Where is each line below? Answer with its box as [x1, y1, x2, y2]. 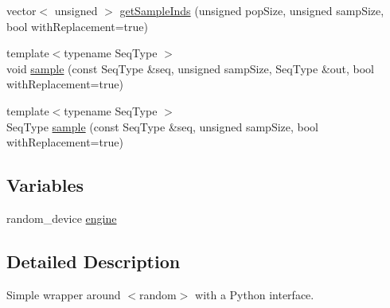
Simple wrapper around [6, 286, 121, 302]
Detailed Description [6, 248, 181, 273]
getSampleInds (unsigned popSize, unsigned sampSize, [119, 2, 384, 18]
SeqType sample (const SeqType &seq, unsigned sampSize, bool [6, 118, 319, 135]
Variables [6, 173, 84, 197]
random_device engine [6, 209, 117, 226]
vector [6, 2, 37, 18]
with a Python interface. [195, 286, 314, 302]
